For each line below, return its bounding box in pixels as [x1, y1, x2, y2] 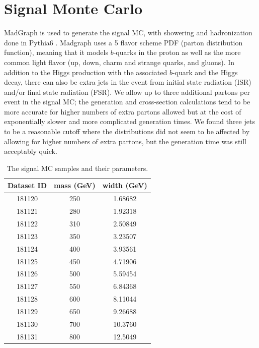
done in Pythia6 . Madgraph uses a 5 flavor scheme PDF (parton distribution [4, 37, 243, 47]
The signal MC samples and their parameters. [7, 162, 148, 173]
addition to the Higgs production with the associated [4, 67, 167, 77]
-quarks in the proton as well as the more [113, 47, 241, 57]
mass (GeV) [54, 180, 96, 191]
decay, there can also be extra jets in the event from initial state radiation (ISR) [4, 77, 251, 87]
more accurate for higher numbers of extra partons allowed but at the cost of [4, 106, 241, 117]
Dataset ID [8, 180, 47, 191]
